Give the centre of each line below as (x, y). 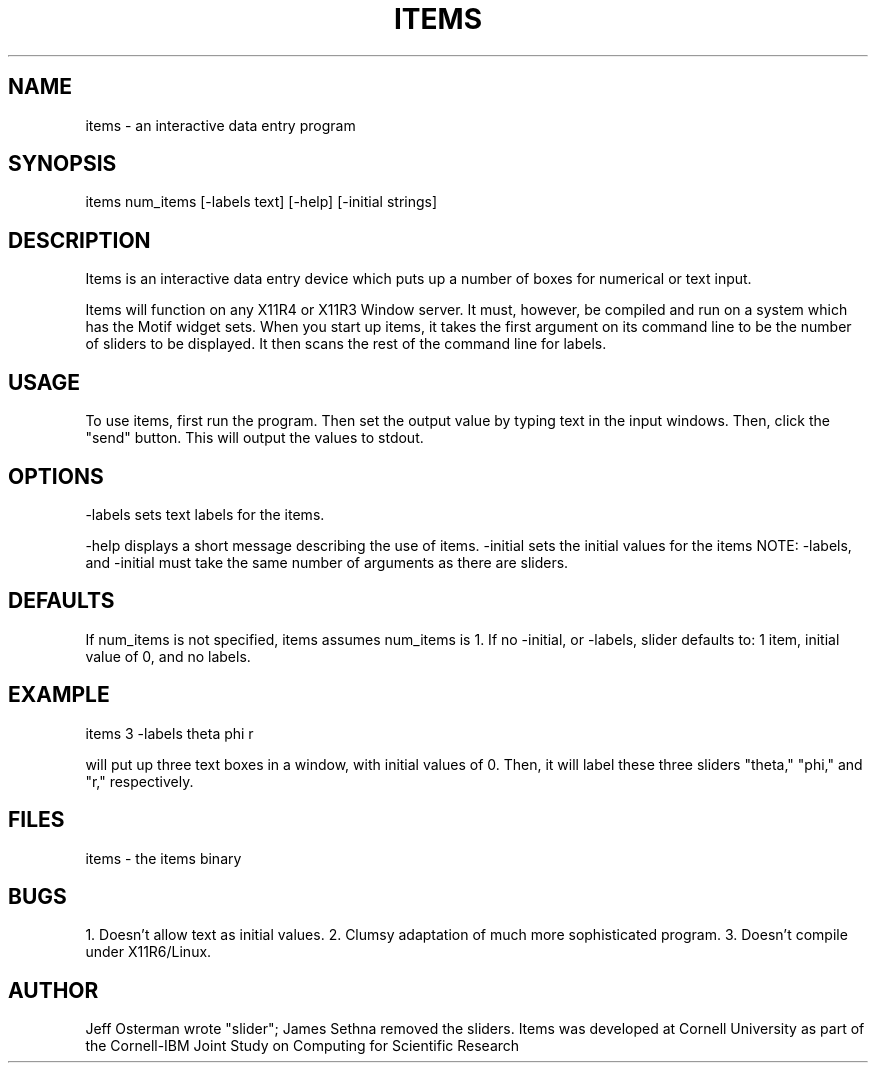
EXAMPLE (59, 695)
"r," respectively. (139, 781)
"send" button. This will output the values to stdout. (254, 438)
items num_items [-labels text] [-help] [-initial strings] (261, 202)
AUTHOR (53, 990)
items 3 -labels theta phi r (169, 733)
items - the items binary (163, 858)
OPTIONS (56, 476)
